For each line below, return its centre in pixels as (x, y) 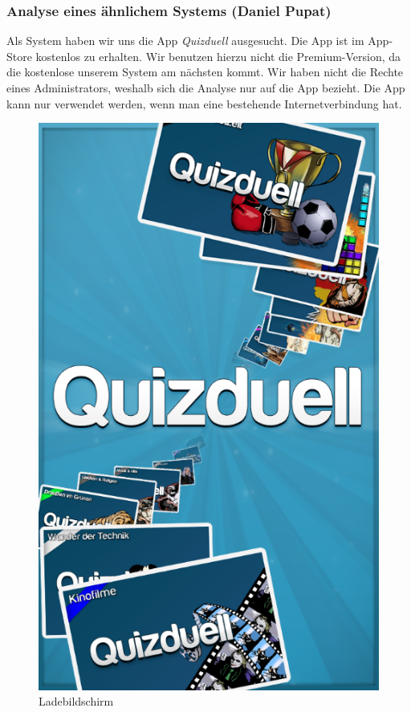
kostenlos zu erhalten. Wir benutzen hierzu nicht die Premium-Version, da (218, 56)
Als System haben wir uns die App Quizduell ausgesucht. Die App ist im (185, 41)
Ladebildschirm (76, 701)
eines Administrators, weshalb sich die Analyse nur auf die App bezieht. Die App (206, 87)
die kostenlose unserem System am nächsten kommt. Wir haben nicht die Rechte (205, 72)
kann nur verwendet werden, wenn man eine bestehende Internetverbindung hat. (204, 103)
